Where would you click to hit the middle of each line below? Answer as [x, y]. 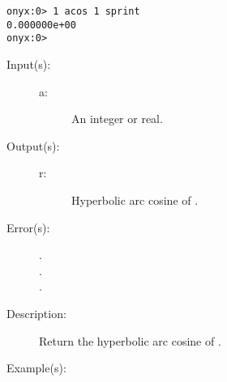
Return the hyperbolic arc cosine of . [130, 340]
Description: [36, 313]
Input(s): [29, 64]
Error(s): [28, 227]
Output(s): [33, 145]
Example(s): [36, 368]
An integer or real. [117, 119]
